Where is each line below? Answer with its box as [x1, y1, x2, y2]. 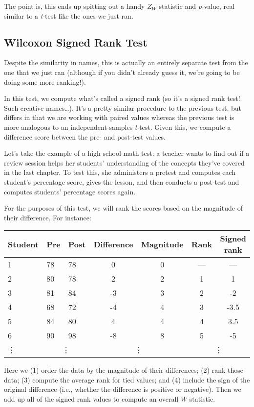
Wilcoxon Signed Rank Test [4, 34, 148, 49]
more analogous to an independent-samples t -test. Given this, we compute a [4, 121, 231, 132]
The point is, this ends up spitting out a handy [4, 1, 145, 11]
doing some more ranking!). [4, 76, 86, 87]
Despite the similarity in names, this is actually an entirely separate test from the [4, 57, 248, 68]
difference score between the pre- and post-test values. [4, 131, 166, 142]
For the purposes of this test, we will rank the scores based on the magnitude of [4, 203, 243, 213]
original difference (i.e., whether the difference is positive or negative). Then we [4, 384, 241, 394]
